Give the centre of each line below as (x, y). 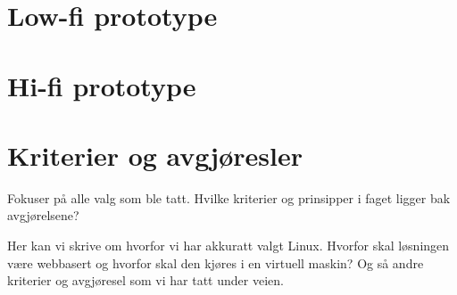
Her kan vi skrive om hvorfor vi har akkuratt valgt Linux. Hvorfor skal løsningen (228, 246)
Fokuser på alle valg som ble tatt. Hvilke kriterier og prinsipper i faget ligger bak (229, 197)
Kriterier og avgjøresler (155, 155)
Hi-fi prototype (102, 85)
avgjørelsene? (43, 215)
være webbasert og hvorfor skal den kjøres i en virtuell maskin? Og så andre (216, 262)
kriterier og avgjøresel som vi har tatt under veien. (145, 280)
